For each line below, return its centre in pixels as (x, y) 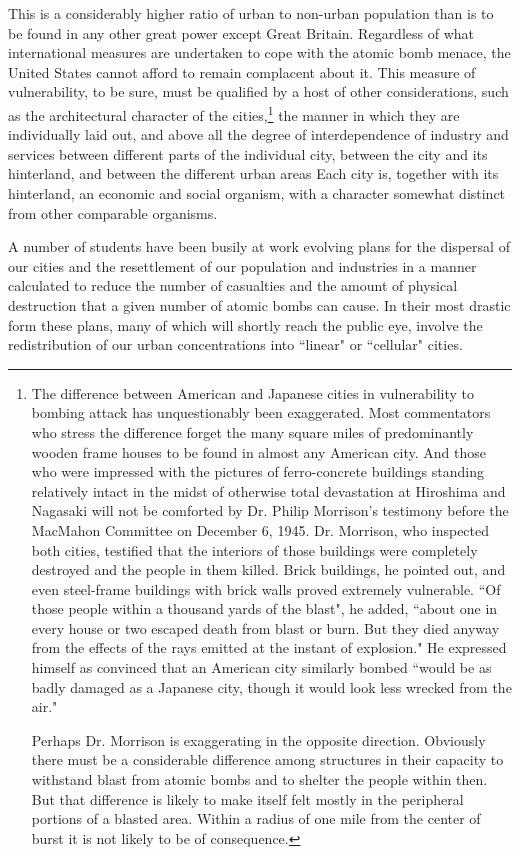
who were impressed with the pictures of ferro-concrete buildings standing (257, 471)
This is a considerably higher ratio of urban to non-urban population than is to (251, 13)
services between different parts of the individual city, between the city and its (248, 153)
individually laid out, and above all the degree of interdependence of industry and (258, 134)
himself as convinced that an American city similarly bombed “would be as (261, 667)
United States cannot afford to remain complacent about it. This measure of (242, 71)
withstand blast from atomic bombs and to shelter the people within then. (259, 779)
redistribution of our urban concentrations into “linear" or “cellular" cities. (235, 344)
